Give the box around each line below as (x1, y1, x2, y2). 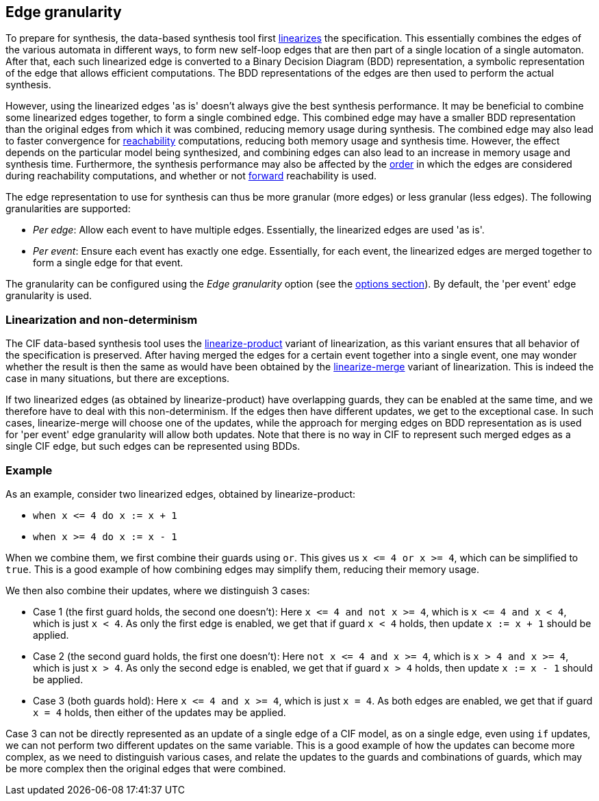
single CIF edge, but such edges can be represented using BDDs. (5, 440, 301, 453)
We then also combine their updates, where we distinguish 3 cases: (5, 584, 310, 596)
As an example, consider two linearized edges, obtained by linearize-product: (5, 487, 356, 500)
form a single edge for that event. (33, 257, 183, 269)
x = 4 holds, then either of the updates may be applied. (33, 706, 286, 718)
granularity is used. (5, 290, 92, 302)
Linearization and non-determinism (5, 312, 198, 327)
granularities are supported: (5, 203, 131, 215)
